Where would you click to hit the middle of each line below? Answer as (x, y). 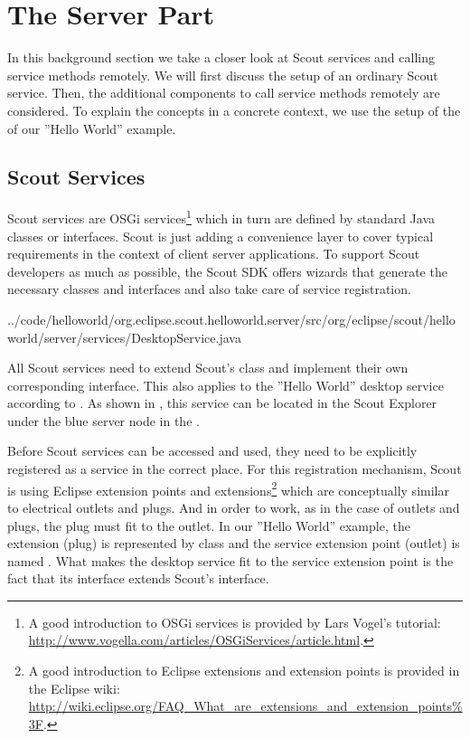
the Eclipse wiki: (74, 688)
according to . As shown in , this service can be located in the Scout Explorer (222, 403)
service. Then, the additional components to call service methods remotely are (224, 93)
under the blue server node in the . (103, 420)
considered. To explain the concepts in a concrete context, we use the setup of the (234, 110)
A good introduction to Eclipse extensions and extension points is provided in (244, 671)
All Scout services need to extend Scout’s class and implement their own (208, 368)
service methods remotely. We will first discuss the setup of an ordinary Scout (223, 75)
